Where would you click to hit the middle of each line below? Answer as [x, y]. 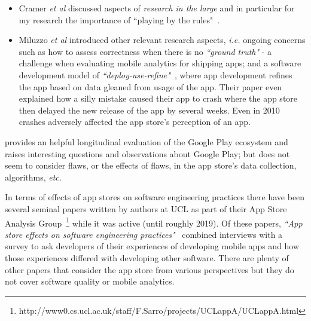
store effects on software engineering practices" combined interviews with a [144, 234]
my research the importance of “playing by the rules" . [119, 19]
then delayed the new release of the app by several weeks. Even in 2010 [149, 110]
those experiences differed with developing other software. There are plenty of [147, 257]
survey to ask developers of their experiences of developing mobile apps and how [152, 246]
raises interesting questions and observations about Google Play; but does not [147, 153]
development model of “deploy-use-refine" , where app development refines [155, 74]
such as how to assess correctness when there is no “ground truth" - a [145, 51]
